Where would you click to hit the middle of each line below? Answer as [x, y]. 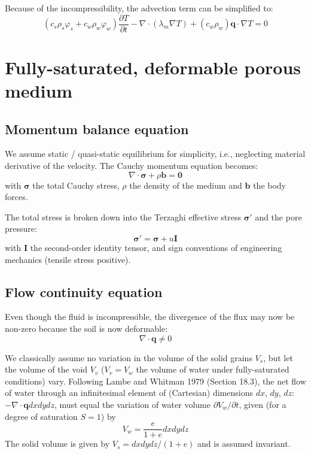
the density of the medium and [186, 185]
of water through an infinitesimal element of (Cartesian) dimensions [129, 393]
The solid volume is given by [57, 444]
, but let [278, 357]
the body [270, 185]
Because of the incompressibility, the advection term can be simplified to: [139, 8]
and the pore [278, 217]
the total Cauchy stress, [76, 185]
